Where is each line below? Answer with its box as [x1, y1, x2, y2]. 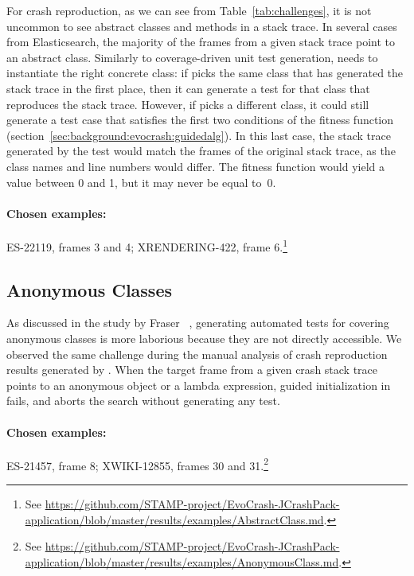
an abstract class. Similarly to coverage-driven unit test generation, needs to [6, 49, 378, 65]
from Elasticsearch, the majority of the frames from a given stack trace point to [6, 33, 395, 50]
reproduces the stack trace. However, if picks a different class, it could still [6, 95, 369, 112]
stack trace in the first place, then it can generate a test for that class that [6, 80, 370, 96]
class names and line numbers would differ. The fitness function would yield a [6, 158, 385, 174]
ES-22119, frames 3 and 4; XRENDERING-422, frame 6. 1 [6, 235, 287, 255]
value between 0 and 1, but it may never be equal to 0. [6, 173, 276, 190]
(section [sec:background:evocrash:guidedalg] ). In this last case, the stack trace [6, 126, 391, 143]
